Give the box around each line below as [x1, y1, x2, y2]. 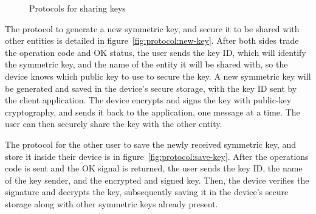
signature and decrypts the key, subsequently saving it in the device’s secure [5, 185, 289, 198]
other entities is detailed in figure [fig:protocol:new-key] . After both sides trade [5, 34, 299, 47]
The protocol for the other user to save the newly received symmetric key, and [5, 137, 297, 150]
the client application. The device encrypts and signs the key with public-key [5, 94, 292, 106]
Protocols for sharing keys [29, 2, 126, 14]
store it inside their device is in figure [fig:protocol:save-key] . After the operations [5, 150, 309, 162]
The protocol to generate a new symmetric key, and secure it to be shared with [5, 22, 300, 35]
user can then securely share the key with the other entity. [5, 117, 222, 130]
